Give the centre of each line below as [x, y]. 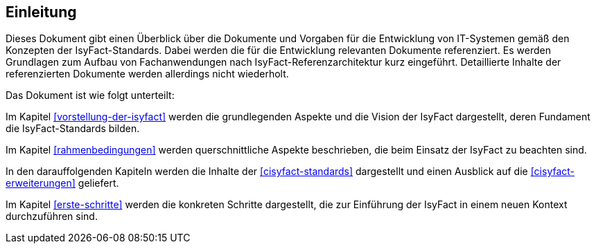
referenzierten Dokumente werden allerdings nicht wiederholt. [147, 74]
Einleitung [41, 12]
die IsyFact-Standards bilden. [73, 129]
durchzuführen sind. [52, 216]
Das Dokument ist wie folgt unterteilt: [90, 95]
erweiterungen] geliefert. [62, 183]
